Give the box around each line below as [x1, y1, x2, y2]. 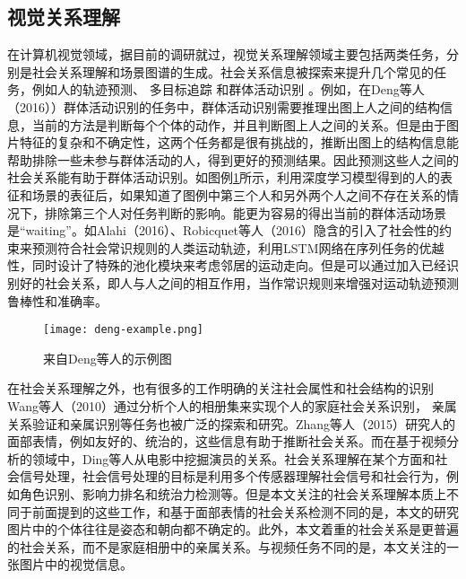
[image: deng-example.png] [43, 323, 203, 337]
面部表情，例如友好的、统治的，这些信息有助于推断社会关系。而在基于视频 [7, 432, 446, 451]
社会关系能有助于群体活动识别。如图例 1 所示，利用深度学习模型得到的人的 [7, 168, 440, 187]
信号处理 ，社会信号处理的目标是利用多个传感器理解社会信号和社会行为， [19, 467, 446, 486]
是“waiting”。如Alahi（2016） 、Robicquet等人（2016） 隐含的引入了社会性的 [7, 221, 440, 240]
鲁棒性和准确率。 [7, 291, 108, 310]
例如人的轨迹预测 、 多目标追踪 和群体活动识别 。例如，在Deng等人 [31, 80, 425, 99]
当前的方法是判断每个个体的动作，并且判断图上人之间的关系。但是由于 [31, 115, 446, 134]
